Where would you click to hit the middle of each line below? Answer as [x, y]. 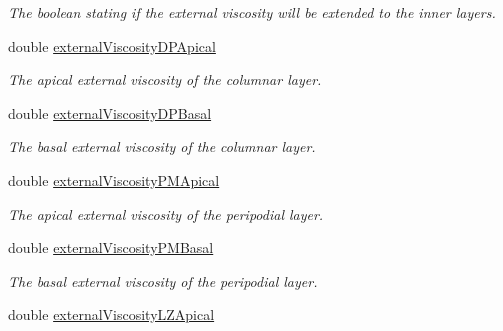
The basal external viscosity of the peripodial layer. [163, 280]
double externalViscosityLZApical [111, 314]
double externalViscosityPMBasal [111, 247]
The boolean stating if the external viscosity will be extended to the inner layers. [252, 12]
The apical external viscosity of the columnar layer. [165, 79]
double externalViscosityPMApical [114, 179]
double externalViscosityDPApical [112, 45]
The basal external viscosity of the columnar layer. [162, 146]
